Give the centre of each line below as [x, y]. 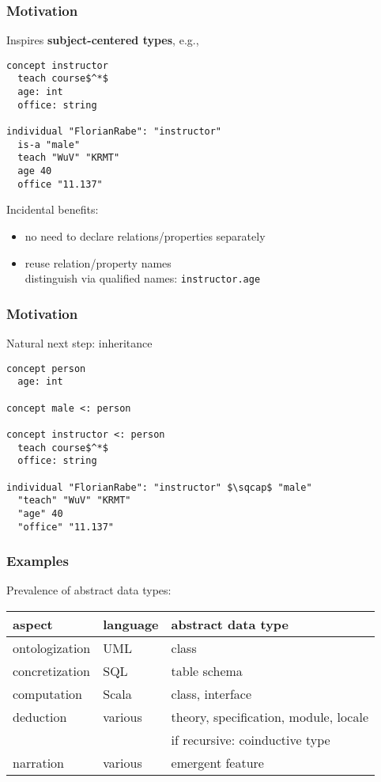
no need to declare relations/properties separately [145, 235]
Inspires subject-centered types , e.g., [103, 40]
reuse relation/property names [98, 262]
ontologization [52, 647]
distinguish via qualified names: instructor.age [143, 278]
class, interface [211, 693]
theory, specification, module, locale [270, 716]
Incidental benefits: [53, 209]
